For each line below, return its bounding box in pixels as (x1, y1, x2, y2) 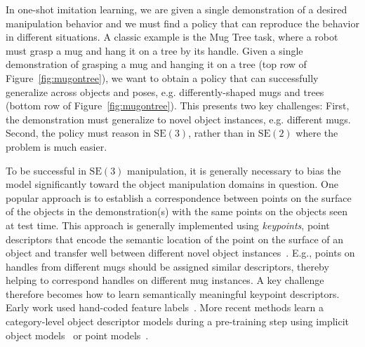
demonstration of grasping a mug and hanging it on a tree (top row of (6, 57, 307, 72)
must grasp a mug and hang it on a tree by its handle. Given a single (6, 43, 303, 57)
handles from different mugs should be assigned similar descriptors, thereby (6, 259, 329, 273)
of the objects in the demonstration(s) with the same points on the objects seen (6, 204, 348, 219)
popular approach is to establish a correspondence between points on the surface (6, 190, 352, 205)
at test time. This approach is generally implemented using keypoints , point (6, 217, 330, 232)
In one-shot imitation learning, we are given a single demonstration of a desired (6, 2, 347, 16)
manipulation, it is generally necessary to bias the (127, 163, 341, 177)
